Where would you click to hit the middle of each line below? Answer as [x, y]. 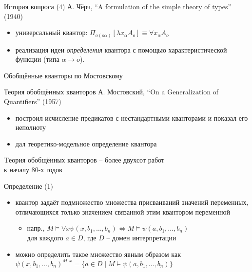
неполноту [31, 127]
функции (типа [37, 59]
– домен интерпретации [141, 238]
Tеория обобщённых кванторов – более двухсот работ [84, 160]
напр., [36, 228]
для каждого [45, 238]
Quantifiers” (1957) [33, 101]
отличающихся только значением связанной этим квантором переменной [123, 211]
